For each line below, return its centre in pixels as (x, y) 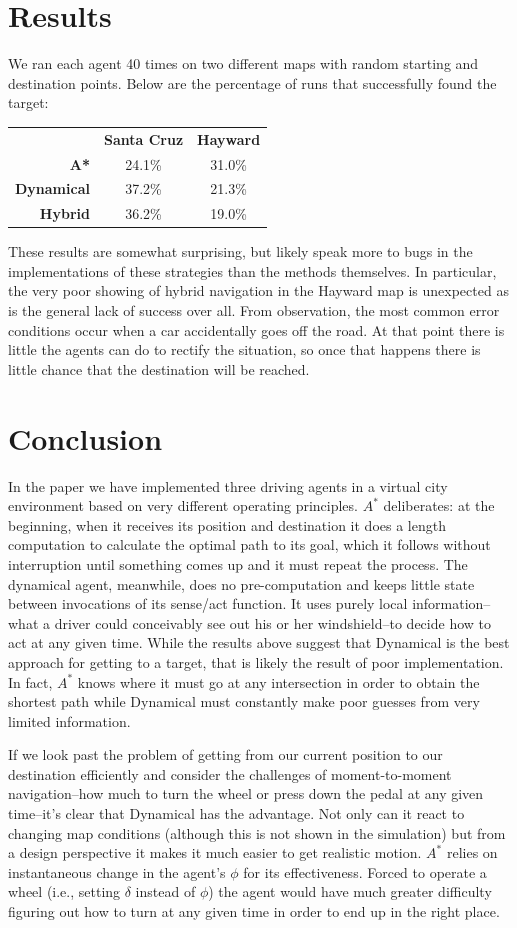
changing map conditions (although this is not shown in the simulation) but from (257, 832)
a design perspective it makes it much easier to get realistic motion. (215, 852)
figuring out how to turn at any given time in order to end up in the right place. (254, 911)
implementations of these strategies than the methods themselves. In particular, (252, 270)
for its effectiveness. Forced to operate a (365, 871)
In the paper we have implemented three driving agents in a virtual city (228, 485)
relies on (472, 852)
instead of (165, 891)
